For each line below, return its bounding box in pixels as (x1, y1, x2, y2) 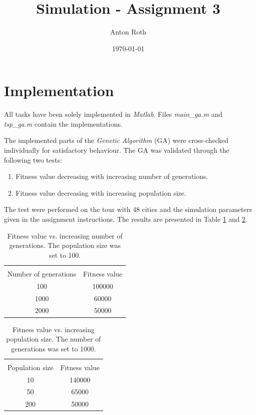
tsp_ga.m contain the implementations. (4, 118, 123, 129)
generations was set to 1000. (11, 343, 96, 353)
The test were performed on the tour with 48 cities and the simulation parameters (4, 204, 252, 214)
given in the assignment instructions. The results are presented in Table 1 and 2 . (4, 214, 248, 224)
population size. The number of (6, 334, 101, 344)
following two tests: (4, 154, 62, 165)
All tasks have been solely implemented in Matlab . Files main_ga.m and (4, 109, 222, 119)
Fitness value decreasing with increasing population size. (15, 187, 186, 198)
